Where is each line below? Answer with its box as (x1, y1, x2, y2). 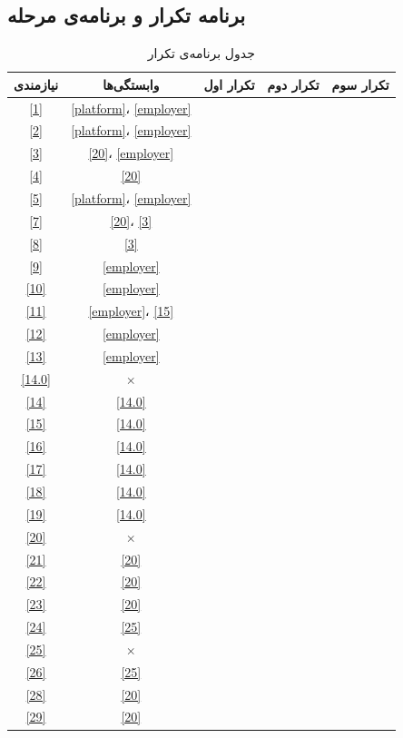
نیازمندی (14, 74, 59, 93)
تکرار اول (203, 74, 255, 93)
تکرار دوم (267, 74, 319, 93)
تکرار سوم (331, 74, 389, 93)
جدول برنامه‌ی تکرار (147, 44, 255, 63)
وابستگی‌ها (103, 74, 160, 93)
